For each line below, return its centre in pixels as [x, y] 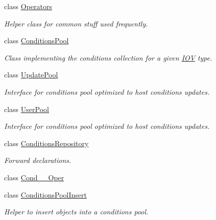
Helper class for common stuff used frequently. [76, 23]
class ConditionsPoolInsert [45, 194]
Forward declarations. [38, 160]
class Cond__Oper [34, 177]
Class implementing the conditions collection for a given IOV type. [108, 57]
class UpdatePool [31, 75]
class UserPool [27, 109]
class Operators [28, 6]
